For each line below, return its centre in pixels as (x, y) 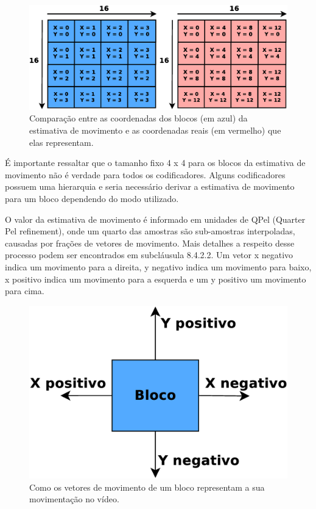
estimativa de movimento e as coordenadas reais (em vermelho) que (155, 130)
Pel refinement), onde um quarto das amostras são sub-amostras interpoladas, (150, 231)
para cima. (25, 291)
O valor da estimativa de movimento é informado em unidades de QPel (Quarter (155, 219)
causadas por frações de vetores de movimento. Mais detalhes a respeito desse (150, 243)
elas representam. (61, 142)
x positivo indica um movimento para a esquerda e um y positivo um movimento (156, 279)
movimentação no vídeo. (74, 499)
